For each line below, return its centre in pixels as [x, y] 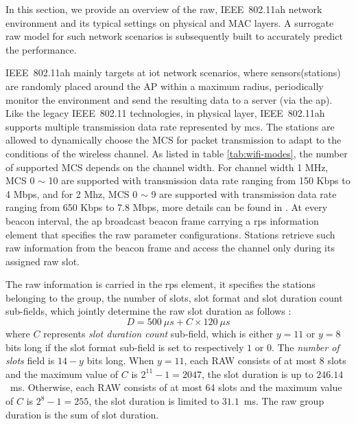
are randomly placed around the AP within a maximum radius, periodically [165, 86]
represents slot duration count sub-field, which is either [158, 334]
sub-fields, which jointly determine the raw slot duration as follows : [149, 311]
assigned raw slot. [43, 261]
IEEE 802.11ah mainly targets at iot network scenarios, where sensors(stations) [173, 72]
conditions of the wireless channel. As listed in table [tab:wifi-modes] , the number [177, 153]
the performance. [41, 49]
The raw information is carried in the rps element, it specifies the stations [161, 284]
